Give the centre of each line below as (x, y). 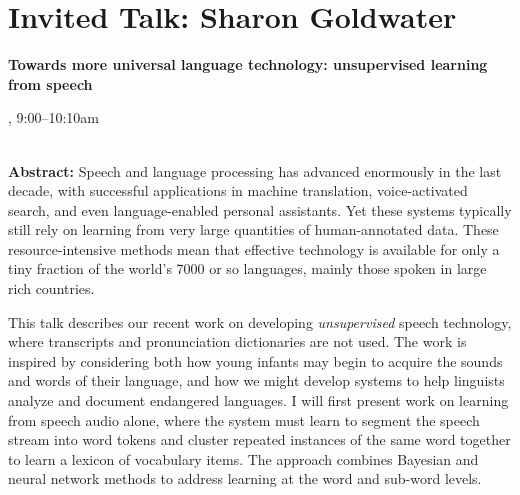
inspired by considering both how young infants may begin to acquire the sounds (255, 360)
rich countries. (51, 288)
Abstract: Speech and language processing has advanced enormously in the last (255, 170)
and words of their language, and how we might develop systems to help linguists (256, 380)
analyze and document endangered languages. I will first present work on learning (258, 400)
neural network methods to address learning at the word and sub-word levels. (245, 478)
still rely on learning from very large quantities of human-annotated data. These (253, 229)
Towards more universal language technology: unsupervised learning (248, 64)
